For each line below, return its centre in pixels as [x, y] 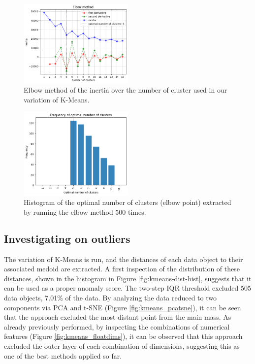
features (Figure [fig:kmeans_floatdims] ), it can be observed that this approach [123, 336]
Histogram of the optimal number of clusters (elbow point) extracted [127, 202]
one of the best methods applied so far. [63, 355]
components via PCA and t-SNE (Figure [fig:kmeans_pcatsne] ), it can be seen [123, 307]
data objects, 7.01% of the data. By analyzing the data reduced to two [110, 297]
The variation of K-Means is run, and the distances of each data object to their [124, 259]
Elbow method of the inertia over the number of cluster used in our [126, 90]
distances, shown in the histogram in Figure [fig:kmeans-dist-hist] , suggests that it [128, 278]
